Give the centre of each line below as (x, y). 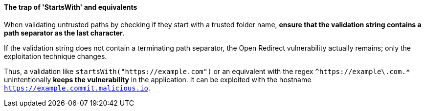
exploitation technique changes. (56, 56)
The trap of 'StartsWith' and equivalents (71, 7)
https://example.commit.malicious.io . (77, 88)
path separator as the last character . (64, 33)
